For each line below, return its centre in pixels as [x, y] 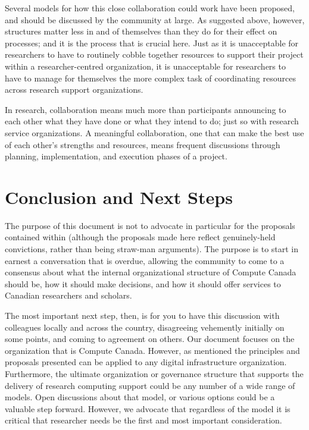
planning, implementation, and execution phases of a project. [116, 156]
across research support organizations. [74, 90]
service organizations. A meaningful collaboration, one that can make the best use [154, 132]
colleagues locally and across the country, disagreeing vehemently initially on [145, 327]
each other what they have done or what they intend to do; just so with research [152, 121]
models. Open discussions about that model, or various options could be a [140, 397]
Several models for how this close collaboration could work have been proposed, [150, 8]
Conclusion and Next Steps [119, 197]
